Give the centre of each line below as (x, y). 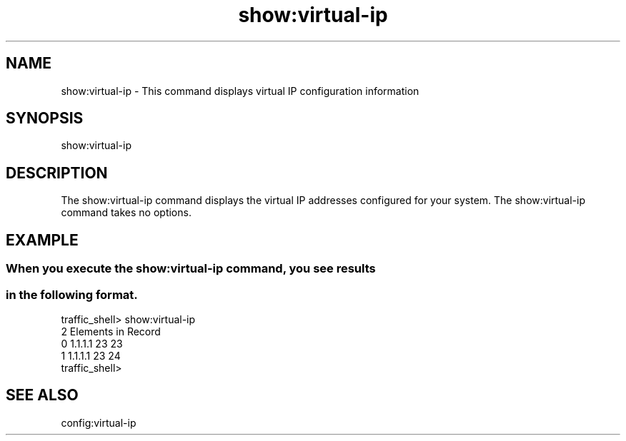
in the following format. (72, 294)
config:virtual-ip (99, 422)
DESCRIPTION (57, 173)
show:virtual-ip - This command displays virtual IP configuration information (240, 91)
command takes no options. (126, 213)
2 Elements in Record (111, 331)
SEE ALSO (42, 395)
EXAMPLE (42, 240)
